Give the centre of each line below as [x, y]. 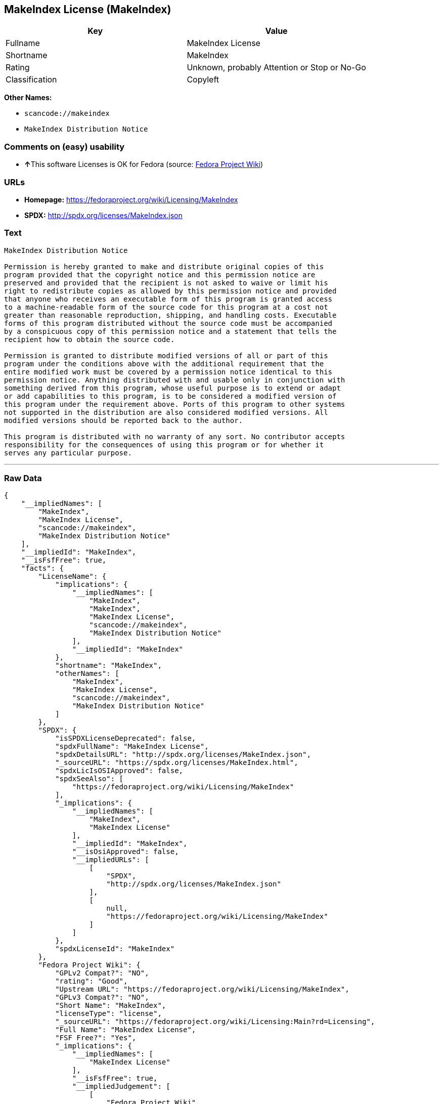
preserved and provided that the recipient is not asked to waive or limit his [166, 283]
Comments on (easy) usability [64, 146]
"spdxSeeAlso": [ [90, 779]
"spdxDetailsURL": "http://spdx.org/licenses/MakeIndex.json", [183, 755]
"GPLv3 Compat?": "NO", [102, 997]
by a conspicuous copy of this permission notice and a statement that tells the [170, 331]
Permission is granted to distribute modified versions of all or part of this [166, 355]
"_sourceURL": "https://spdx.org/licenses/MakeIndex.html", [177, 763]
